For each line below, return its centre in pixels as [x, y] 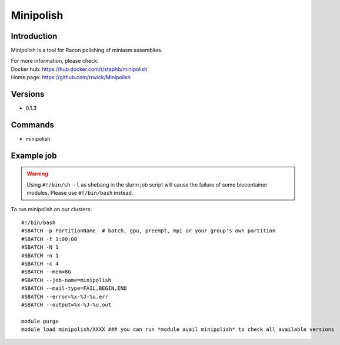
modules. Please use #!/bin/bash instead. [80, 193]
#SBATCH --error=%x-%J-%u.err [65, 297]
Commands [33, 125]
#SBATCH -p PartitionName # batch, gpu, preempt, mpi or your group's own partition [149, 231]
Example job [34, 155]
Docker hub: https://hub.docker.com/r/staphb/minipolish [79, 69]
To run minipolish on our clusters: [51, 209]
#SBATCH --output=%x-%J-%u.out [66, 305]
